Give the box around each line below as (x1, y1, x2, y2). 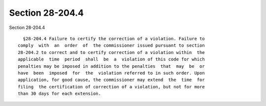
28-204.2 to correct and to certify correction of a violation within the (18, 50, 205, 55)
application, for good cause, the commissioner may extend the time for (18, 77, 205, 83)
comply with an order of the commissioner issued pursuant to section (18, 43, 205, 49)
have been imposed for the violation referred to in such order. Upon (18, 70, 205, 76)
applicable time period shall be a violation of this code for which (18, 56, 205, 62)
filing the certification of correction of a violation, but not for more (18, 84, 205, 89)
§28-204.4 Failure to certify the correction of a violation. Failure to (23, 36, 205, 41)
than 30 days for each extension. (18, 91, 101, 97)
